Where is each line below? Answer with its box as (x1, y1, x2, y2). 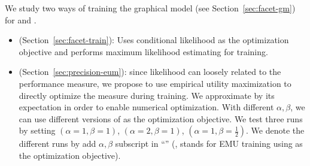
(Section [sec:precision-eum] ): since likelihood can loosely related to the (19, 65, 281, 78)
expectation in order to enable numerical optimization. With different (19, 101, 274, 113)
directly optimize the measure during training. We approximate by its (19, 89, 275, 101)
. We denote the (246, 124, 305, 137)
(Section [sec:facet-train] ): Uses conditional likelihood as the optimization (19, 34, 289, 46)
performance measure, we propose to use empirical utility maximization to (19, 77, 291, 89)
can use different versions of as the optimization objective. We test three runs (19, 112, 303, 125)
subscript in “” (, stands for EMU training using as (115, 137, 303, 150)
